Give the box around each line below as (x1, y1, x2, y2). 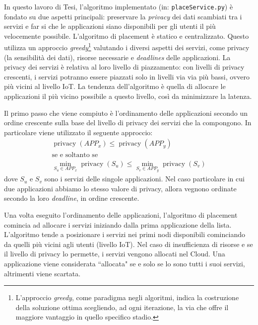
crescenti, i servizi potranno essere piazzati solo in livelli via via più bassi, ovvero (4, 71, 250, 81)
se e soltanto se (52, 152, 98, 159)
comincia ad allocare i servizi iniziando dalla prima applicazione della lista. (4, 219, 232, 230)
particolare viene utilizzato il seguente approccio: (4, 127, 153, 137)
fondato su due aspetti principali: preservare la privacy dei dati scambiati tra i (4, 11, 242, 21)
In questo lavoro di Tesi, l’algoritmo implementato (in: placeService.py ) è (4, 1, 233, 11)
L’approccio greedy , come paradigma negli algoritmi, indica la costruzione (15, 292, 239, 303)
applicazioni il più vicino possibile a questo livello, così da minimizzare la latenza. (4, 91, 252, 101)
